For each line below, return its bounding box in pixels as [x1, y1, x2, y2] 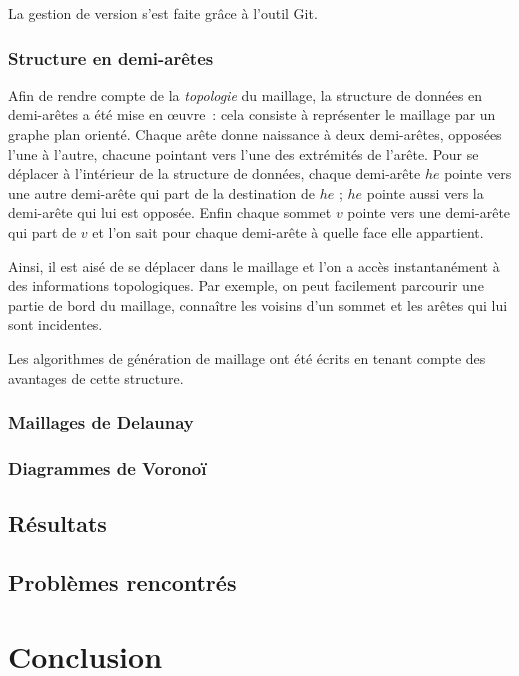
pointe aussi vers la [366, 182, 484, 203]
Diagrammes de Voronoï [8, 455, 207, 480]
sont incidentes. [8, 314, 103, 335]
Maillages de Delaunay [8, 410, 194, 435]
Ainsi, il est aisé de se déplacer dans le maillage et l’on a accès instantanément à [8, 255, 500, 276]
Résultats [8, 508, 107, 539]
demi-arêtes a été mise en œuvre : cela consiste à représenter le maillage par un [8, 104, 496, 125]
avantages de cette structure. [8, 367, 184, 388]
